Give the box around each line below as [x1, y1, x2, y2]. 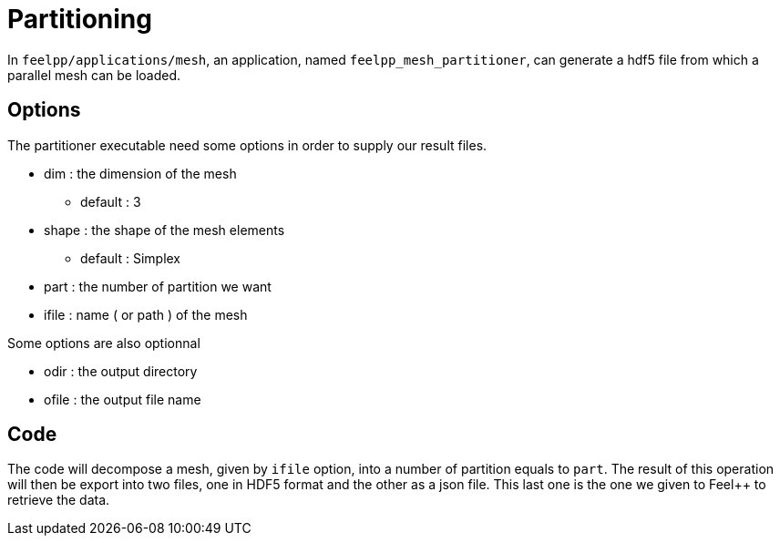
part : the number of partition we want [44, 278, 272, 294]
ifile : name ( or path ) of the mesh [44, 306, 248, 323]
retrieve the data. [7, 492, 110, 508]
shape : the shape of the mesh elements [44, 221, 285, 238]
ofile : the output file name [44, 391, 201, 407]
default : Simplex [80, 250, 181, 266]
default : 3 [80, 193, 141, 210]
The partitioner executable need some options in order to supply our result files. [7, 137, 487, 153]
